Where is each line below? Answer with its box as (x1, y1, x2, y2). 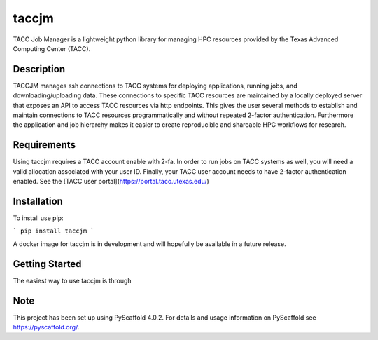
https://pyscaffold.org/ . (13, 322, 80, 331)
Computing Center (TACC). (13, 44, 91, 53)
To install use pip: (13, 214, 64, 222)
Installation (13, 195, 63, 207)
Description (13, 63, 66, 75)
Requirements (13, 139, 76, 151)
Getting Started (13, 258, 82, 270)
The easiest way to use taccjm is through (13, 276, 132, 285)
